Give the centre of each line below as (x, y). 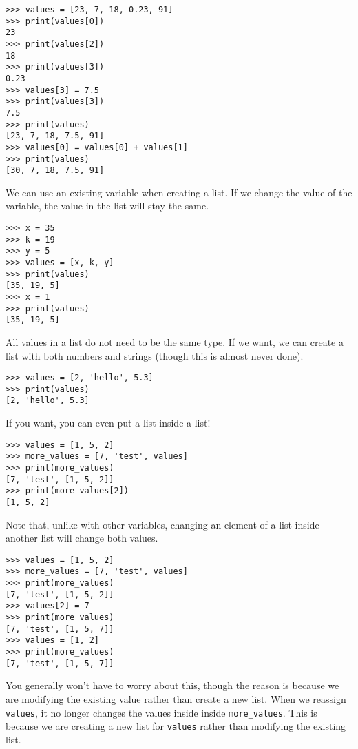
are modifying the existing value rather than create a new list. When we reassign (176, 698)
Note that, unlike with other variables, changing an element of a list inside (162, 524)
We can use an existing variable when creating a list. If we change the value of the (179, 192)
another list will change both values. (82, 538)
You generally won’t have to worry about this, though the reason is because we (172, 685)
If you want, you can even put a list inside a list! (108, 423)
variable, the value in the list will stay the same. (107, 206)
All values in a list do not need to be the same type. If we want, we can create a (175, 341)
